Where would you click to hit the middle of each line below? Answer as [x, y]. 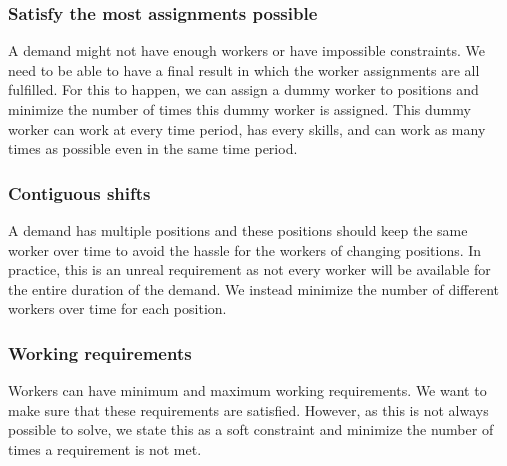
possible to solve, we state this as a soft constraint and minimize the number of [251, 429]
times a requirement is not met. [105, 448]
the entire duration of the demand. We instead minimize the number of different [254, 288]
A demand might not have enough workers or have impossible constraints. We [246, 50]
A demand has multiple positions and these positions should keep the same [238, 230]
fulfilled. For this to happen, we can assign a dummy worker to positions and [243, 89]
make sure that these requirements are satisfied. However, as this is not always [248, 409]
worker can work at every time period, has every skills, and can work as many [247, 128]
